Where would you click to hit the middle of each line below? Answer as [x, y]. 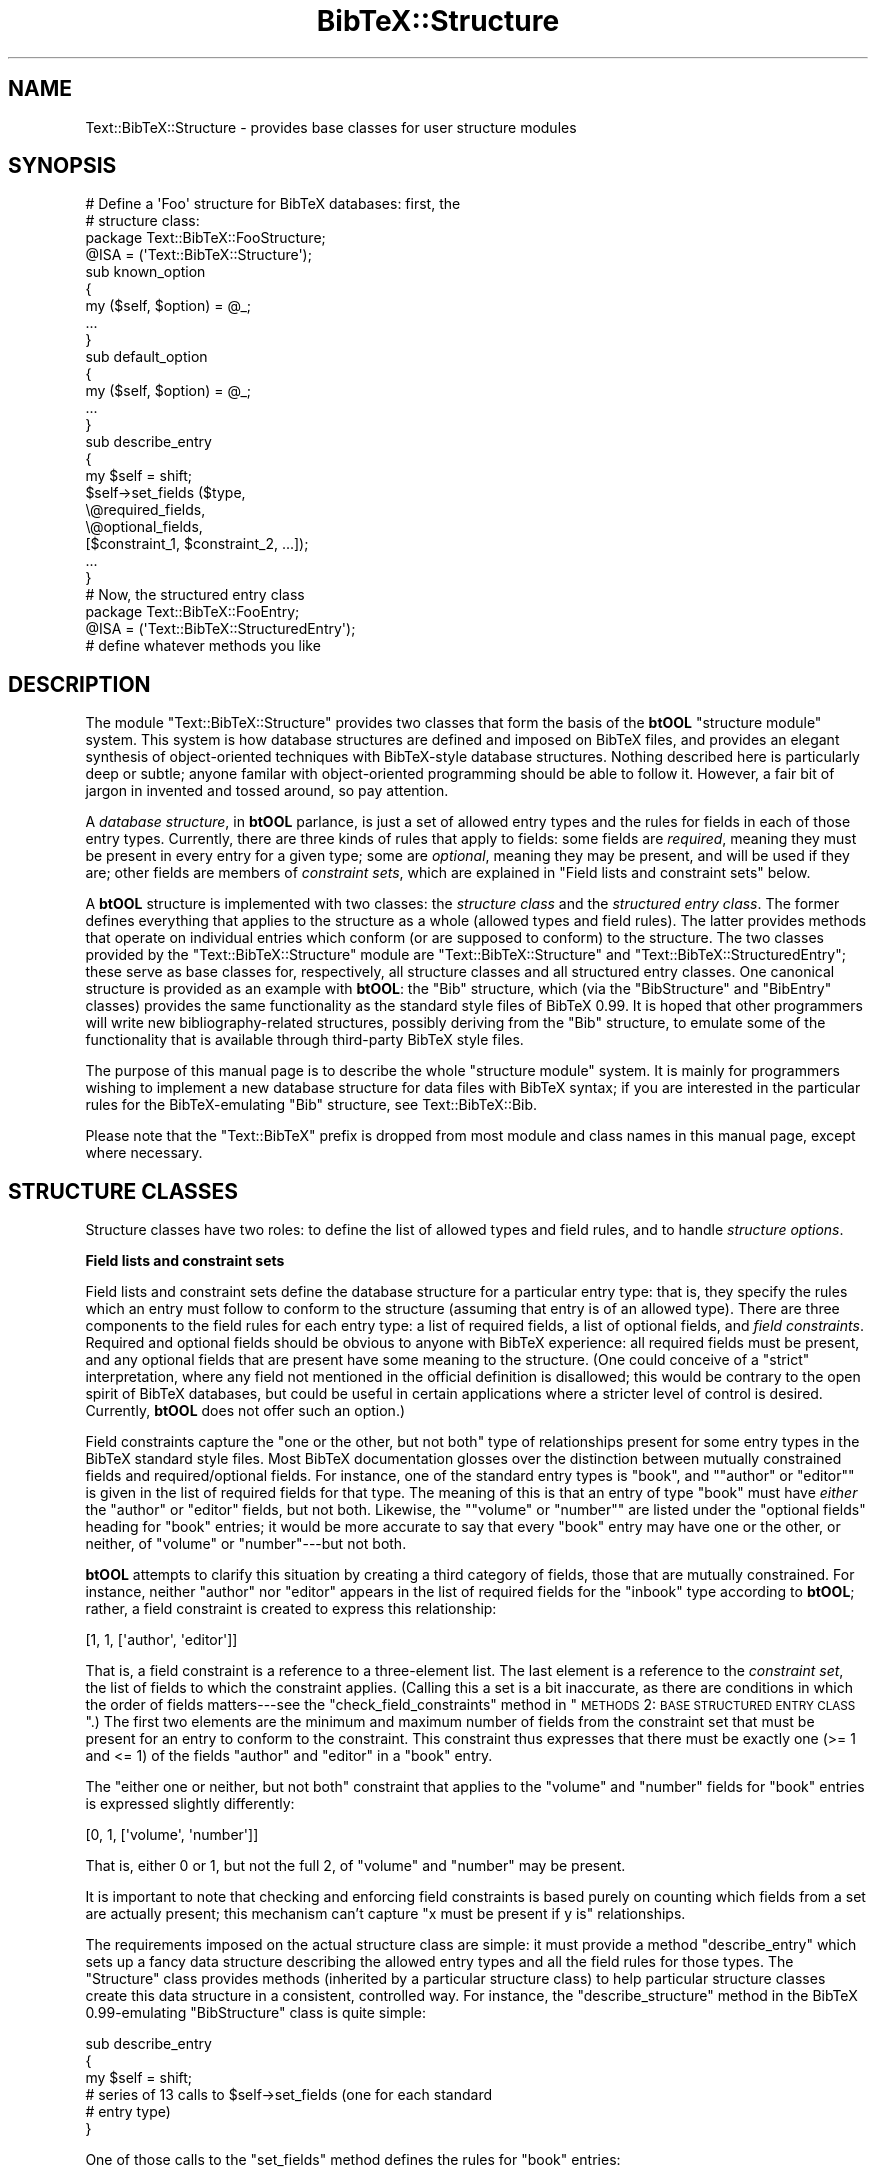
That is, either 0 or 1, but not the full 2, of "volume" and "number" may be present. [355, 1866]
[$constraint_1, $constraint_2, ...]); [197, 544]
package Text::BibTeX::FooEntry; [192, 612]
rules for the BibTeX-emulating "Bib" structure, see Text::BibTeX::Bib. [311, 1105]
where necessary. [144, 1153]
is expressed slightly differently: [190, 1804]
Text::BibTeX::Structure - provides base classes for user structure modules [331, 127]
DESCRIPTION [79, 684]
